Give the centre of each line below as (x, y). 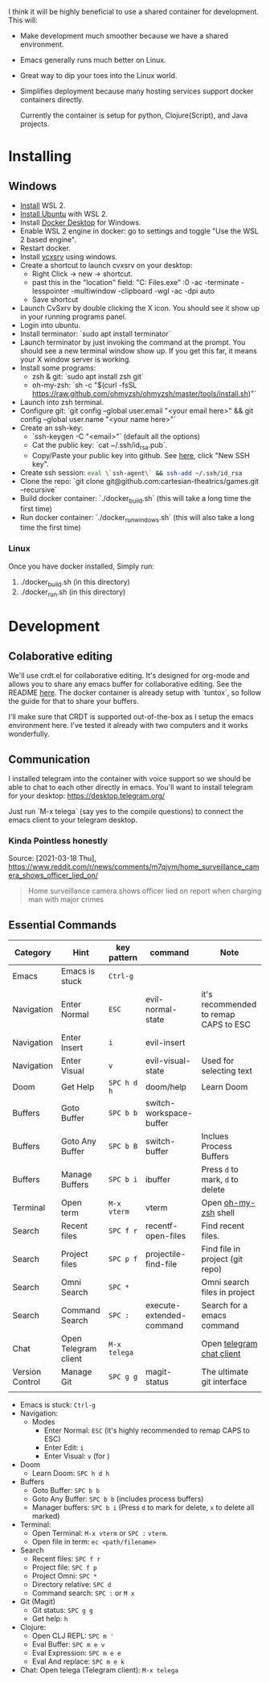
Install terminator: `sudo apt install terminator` (95, 334)
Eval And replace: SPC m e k (78, 1661)
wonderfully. (29, 734)
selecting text (227, 1071)
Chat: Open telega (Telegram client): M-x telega (99, 1670)
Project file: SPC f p (65, 1567)
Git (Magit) (38, 1602)
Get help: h (50, 1619)
